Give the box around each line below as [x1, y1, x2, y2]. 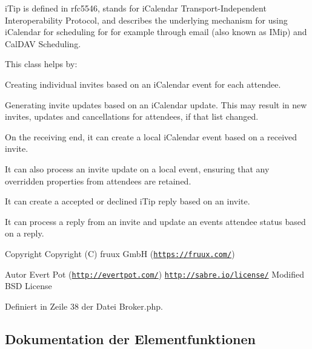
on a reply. [5, 227, 44, 240]
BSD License [5, 279, 52, 292]
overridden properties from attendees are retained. [5, 174, 191, 187]
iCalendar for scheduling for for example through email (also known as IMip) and [5, 25, 307, 38]
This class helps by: [5, 57, 78, 70]
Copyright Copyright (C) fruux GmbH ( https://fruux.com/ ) [5, 247, 235, 259]
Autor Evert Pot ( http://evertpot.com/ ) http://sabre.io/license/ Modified [5, 267, 305, 280]
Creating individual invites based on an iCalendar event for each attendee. [5, 77, 281, 90]
